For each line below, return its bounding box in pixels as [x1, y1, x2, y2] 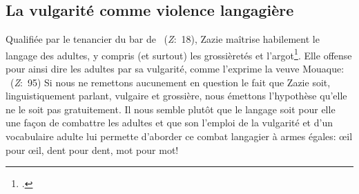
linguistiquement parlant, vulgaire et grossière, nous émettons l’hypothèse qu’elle [6, 88, 347, 103]
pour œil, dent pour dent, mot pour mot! [6, 142, 179, 157]
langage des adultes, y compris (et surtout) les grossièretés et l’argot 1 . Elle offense [6, 46, 352, 62]
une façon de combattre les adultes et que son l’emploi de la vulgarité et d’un [6, 115, 333, 130]
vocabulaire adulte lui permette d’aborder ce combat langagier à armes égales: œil [6, 129, 353, 144]
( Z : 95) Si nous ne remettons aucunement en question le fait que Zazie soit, [10, 75, 331, 89]
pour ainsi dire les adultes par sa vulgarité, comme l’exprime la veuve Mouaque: [6, 61, 345, 76]
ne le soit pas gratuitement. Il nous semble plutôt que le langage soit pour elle [6, 101, 336, 116]
